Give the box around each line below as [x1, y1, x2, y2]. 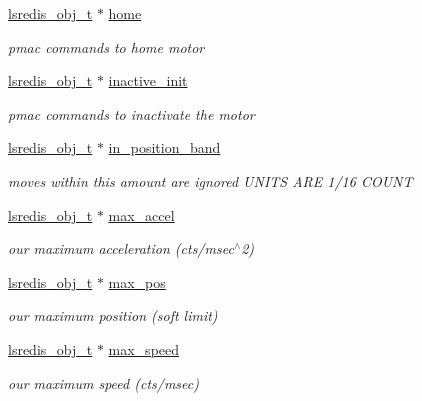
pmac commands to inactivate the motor [8, 103, 255, 124]
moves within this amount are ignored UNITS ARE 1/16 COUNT [8, 170, 413, 191]
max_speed [108, 338, 180, 359]
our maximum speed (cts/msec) [8, 372, 199, 393]
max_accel [108, 204, 175, 225]
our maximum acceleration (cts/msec [8, 238, 234, 259]
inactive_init [108, 70, 188, 91]
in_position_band [108, 137, 221, 158]
